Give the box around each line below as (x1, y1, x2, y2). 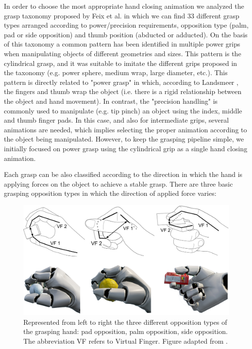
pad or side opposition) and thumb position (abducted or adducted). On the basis (4, 29, 248, 39)
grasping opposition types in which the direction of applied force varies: (4, 188, 217, 198)
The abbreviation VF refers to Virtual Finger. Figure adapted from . (23, 335, 228, 346)
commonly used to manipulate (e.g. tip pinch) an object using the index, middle (4, 105, 242, 115)
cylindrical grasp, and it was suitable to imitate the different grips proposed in (4, 58, 237, 68)
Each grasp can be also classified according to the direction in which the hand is (4, 169, 243, 179)
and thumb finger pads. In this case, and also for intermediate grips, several (4, 115, 229, 125)
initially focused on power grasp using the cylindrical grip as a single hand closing (4, 143, 248, 153)
